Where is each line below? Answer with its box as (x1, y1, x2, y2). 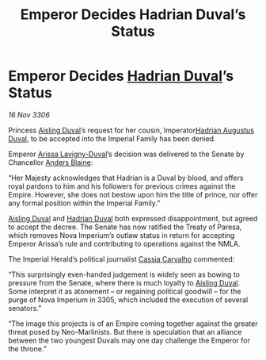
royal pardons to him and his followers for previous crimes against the (8, 181, 236, 191)
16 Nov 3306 (8, 109, 50, 120)
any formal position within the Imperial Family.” (8, 198, 161, 208)
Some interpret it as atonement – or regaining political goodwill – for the (8, 286, 241, 296)
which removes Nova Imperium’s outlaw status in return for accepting (8, 230, 235, 239)
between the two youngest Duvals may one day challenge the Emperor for (8, 335, 251, 345)
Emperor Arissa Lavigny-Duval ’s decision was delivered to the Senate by (8, 149, 245, 159)
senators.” (8, 303, 42, 312)
